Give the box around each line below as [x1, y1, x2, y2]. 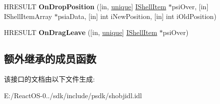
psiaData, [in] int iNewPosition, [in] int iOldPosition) [58, 11, 217, 21]
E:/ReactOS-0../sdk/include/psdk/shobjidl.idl [4, 90, 142, 100]
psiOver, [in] [172, 1, 209, 11]
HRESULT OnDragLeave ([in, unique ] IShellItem [4, 27, 157, 37]
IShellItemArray [4, 11, 52, 21]
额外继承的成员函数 [4, 51, 96, 66]
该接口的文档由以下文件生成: [4, 73, 95, 84]
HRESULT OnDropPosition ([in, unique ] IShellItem [4, 1, 166, 11]
